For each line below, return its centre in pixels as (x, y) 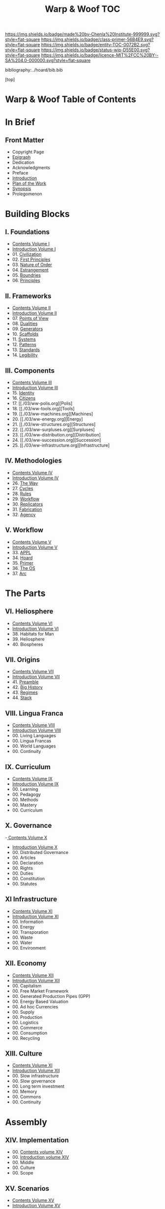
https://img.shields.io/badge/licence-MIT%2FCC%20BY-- (100, 55)
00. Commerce (27, 1028)
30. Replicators (27, 504)
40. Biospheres (27, 644)
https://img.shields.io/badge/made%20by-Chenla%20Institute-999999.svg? (82, 34)
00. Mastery (24, 805)
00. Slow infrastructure (35, 1076)
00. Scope (23, 1173)
